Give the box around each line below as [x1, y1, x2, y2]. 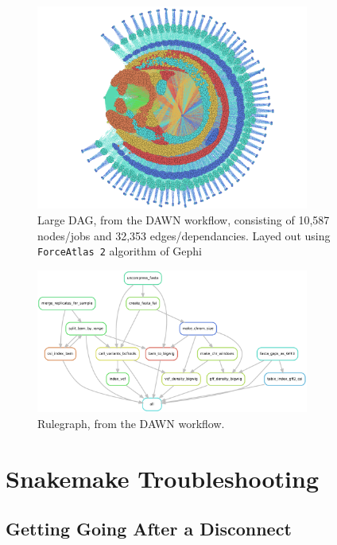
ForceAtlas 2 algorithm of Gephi [37, 243, 203, 259]
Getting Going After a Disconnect [6, 516, 292, 541]
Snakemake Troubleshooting [6, 461, 320, 494]
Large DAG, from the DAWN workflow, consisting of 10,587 [37, 211, 330, 228]
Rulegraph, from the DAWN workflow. [37, 415, 225, 431]
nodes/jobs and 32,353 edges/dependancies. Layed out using [37, 227, 331, 243]
